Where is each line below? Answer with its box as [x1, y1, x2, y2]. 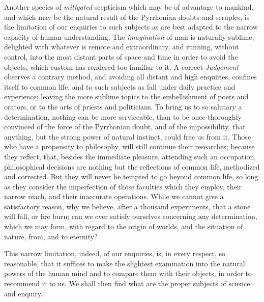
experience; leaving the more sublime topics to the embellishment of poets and [4, 91, 249, 102]
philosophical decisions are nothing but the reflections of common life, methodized [4, 161, 260, 172]
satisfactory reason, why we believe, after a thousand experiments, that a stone [4, 201, 251, 211]
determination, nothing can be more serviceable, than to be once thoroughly [4, 111, 242, 122]
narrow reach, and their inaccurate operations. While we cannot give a [4, 191, 224, 202]
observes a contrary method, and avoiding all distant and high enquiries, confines [4, 71, 257, 82]
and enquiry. [4, 288, 43, 298]
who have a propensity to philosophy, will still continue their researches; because [4, 141, 255, 152]
